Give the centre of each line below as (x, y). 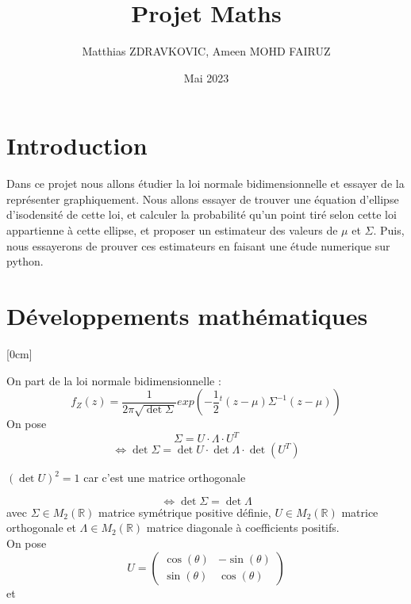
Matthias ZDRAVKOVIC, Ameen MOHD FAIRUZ (206, 51)
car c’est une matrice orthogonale (165, 478)
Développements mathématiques (187, 315)
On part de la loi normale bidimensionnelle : (114, 380)
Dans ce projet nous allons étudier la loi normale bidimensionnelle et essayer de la (205, 183)
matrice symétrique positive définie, (185, 512)
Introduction (77, 145)
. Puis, (389, 230)
